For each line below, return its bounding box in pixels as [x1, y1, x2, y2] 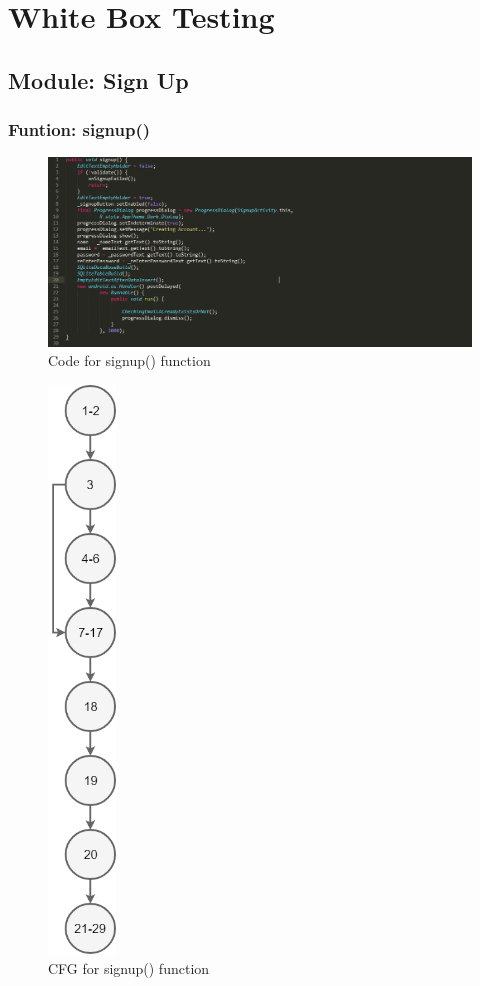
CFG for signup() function [48, 957, 210, 978]
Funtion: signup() [8, 117, 151, 142]
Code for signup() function [48, 350, 211, 371]
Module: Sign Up [8, 64, 189, 95]
